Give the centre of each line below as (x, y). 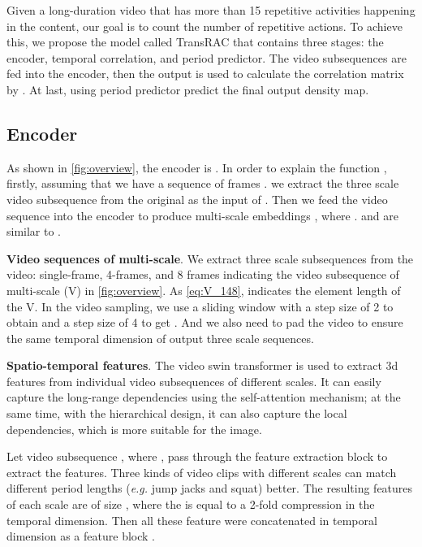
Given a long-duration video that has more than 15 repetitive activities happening (211, 10)
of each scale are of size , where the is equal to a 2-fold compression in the (191, 504)
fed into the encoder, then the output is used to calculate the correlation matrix (205, 74)
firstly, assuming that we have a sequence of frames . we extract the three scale (203, 183)
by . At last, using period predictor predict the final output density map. (188, 89)
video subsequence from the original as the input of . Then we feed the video (197, 199)
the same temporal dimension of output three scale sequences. (160, 338)
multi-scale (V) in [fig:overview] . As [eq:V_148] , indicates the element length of (204, 290)
